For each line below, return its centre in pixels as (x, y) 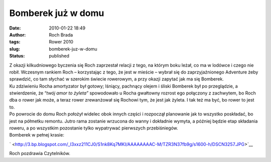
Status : (17, 56)
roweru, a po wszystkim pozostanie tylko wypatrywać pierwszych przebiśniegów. (94, 128)
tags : (15, 42)
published (59, 56)
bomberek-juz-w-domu (73, 49)
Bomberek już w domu (57, 13)
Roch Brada (61, 34)
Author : (18, 34)
